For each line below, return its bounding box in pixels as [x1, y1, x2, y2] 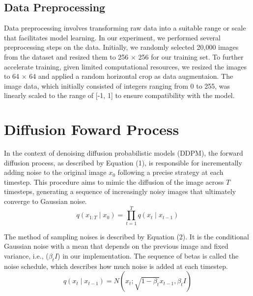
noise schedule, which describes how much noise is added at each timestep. [4, 261, 228, 271]
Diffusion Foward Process [4, 119, 179, 139]
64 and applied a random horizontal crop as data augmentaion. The [29, 71, 233, 81]
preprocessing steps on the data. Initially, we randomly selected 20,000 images [4, 42, 239, 52]
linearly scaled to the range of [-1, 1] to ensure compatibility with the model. [4, 90, 235, 100]
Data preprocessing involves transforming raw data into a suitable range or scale [4, 23, 246, 33]
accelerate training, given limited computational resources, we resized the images [4, 61, 247, 71]
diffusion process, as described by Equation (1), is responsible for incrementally [4, 157, 242, 167]
